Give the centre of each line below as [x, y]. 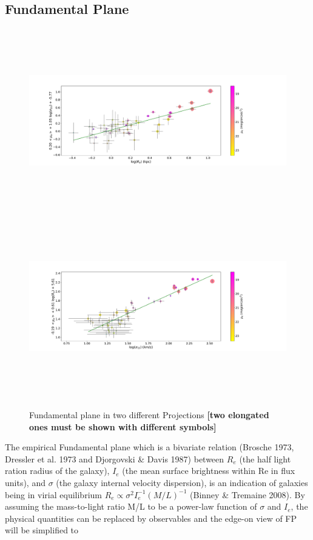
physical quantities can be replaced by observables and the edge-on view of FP [151, 518]
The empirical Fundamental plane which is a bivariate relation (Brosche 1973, [150, 447]
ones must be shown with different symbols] [123, 426]
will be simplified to [42, 530]
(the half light [265, 458]
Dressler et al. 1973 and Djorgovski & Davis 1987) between [115, 458]
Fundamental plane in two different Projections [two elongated [149, 415]
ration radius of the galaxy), [57, 471]
